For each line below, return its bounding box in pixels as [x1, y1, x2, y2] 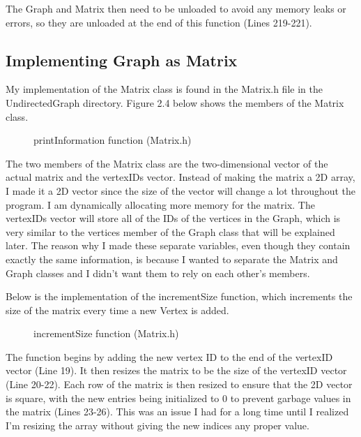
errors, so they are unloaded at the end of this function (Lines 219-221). [6, 15, 312, 29]
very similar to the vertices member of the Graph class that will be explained [6, 224, 335, 239]
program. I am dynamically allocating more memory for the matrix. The [6, 197, 315, 212]
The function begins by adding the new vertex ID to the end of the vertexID [6, 349, 333, 364]
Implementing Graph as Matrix [6, 49, 238, 71]
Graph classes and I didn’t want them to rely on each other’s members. [6, 265, 310, 280]
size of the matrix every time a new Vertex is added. [6, 302, 229, 317]
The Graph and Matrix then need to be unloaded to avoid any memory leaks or [6, 1, 346, 15]
